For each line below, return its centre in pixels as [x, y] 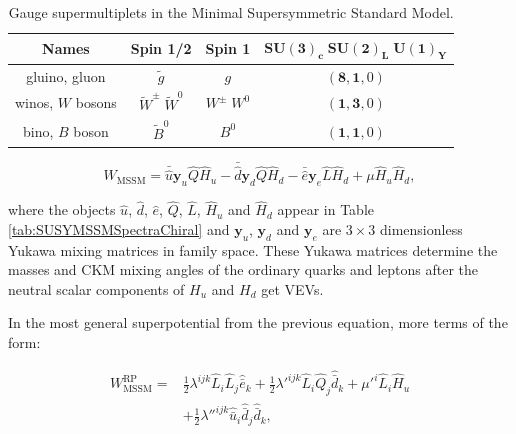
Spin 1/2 [161, 48]
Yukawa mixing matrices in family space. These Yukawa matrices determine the [253, 249]
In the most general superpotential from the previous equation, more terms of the [258, 322]
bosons [96, 102]
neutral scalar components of [96, 288]
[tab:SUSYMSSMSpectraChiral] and [119, 228]
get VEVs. [292, 288]
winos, [34, 102]
